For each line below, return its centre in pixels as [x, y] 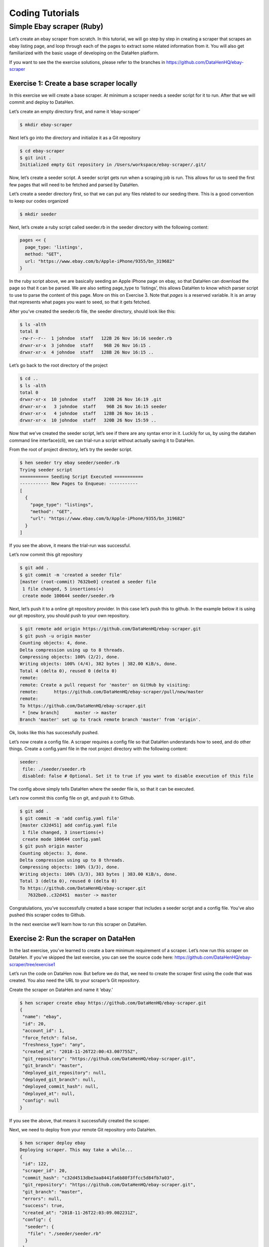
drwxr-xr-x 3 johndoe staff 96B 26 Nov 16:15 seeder [93, 406]
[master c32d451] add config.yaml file [68, 825]
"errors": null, [42, 1199]
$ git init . [36, 158]
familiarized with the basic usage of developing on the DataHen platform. [84, 53]
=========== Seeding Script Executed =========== [81, 477]
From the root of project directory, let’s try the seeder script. [71, 449]
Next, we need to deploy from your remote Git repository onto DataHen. [83, 1129]
